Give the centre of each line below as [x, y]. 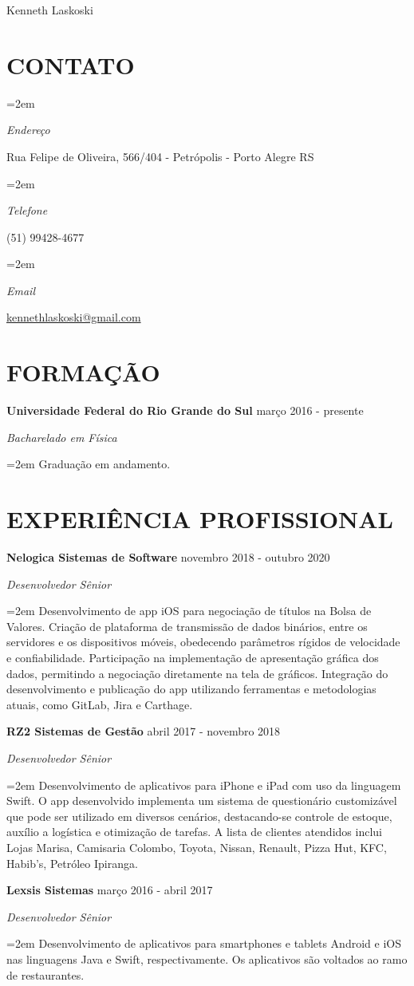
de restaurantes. [45, 974]
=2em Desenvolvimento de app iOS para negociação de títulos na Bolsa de [189, 611]
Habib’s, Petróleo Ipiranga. [72, 863]
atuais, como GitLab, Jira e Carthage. [100, 704]
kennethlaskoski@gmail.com [74, 317]
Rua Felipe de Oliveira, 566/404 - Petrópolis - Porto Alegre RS [160, 156]
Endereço [28, 130]
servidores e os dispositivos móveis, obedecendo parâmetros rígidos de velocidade [203, 642]
